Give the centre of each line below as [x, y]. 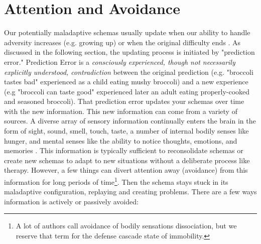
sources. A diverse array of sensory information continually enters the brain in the [130, 121]
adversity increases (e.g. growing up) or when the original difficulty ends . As [122, 42]
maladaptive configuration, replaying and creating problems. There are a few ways [130, 192]
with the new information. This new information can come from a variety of [121, 111]
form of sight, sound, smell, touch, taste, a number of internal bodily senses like [126, 131]
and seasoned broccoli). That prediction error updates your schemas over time [124, 101]
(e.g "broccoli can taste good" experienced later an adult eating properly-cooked [127, 91]
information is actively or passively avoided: [71, 201]
